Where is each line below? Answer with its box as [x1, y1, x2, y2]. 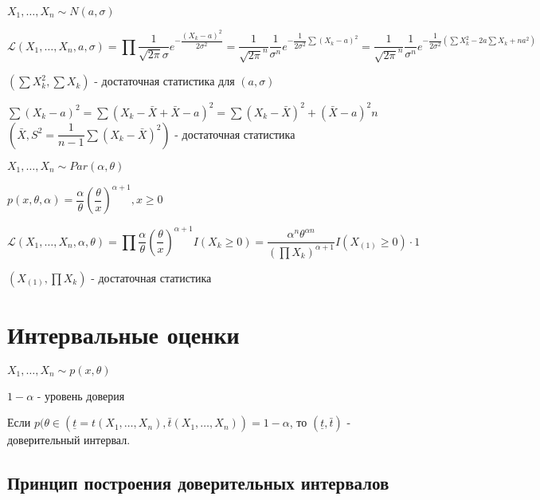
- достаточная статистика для [94, 73, 235, 89]
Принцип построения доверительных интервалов [7, 470, 389, 495]
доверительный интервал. [7, 431, 131, 448]
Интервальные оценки [7, 317, 240, 350]
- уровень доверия [37, 387, 125, 404]
